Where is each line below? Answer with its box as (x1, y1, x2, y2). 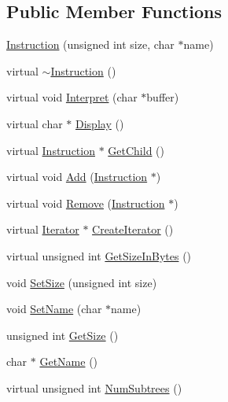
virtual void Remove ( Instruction (6, 194, 165, 211)
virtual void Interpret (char (6, 89, 138, 105)
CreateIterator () (92, 221, 174, 238)
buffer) (146, 89, 179, 105)
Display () (75, 115, 124, 131)
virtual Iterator (6, 221, 79, 238)
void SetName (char (6, 301, 102, 317)
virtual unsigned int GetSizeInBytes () (6, 247, 192, 264)
